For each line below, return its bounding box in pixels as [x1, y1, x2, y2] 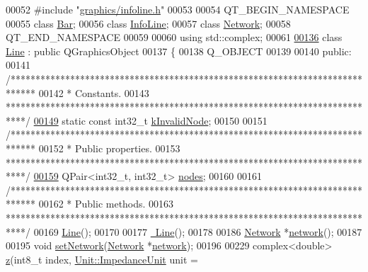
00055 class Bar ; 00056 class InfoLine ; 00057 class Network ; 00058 [6, 16, 291, 30]
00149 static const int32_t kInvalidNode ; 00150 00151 [33, 113, 268, 127]
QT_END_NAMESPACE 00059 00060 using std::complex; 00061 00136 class [6, 30, 343, 45]
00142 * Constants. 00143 [38, 85, 149, 100]
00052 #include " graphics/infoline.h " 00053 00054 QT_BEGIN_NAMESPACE [6, 2, 350, 16]
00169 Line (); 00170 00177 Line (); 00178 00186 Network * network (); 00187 [33, 224, 362, 239]
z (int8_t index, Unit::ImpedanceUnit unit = [6, 251, 198, 266]
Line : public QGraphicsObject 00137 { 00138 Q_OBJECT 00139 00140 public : [6, 43, 352, 58]
